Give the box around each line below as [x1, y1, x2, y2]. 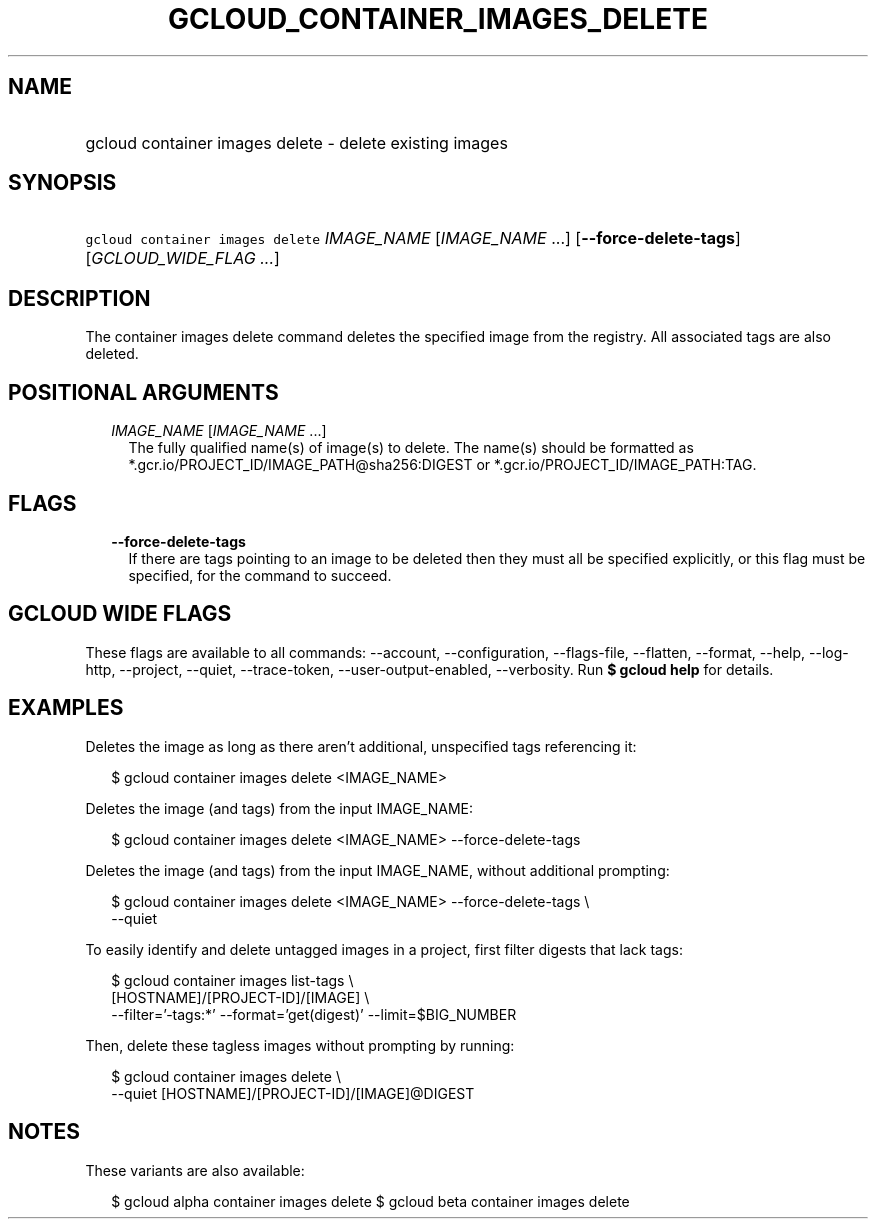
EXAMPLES [8, 695, 124, 721]
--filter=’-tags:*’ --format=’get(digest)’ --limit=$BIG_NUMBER [111, 1005, 517, 1023]
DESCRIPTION [8, 285, 151, 311]
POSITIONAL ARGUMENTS [8, 379, 279, 405]
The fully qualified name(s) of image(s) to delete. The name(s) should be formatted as [128, 439, 694, 457]
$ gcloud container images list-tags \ [111, 971, 354, 989]
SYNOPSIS [8, 170, 117, 196]
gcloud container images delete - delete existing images [85, 132, 508, 153]
